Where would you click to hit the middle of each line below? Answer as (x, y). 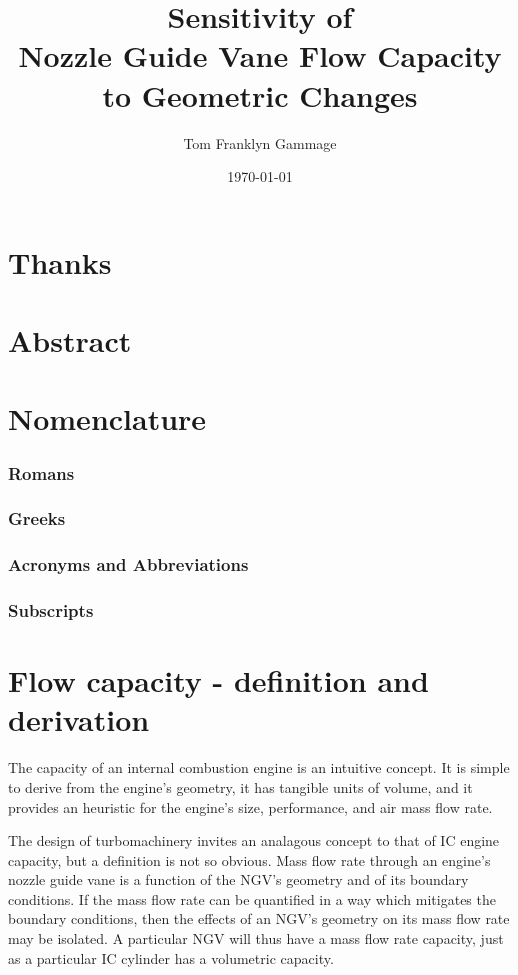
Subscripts (51, 610)
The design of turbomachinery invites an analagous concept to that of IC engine (254, 840)
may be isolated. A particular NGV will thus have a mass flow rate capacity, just (256, 938)
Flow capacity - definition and (218, 680)
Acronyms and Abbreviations (128, 564)
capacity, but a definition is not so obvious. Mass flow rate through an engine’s (249, 859)
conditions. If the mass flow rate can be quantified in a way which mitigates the (252, 898)
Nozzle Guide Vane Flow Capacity (260, 55)
